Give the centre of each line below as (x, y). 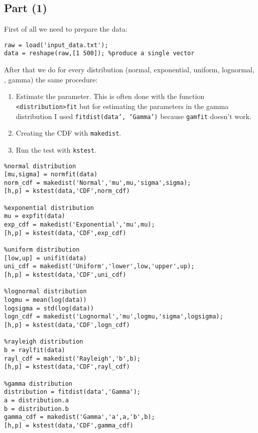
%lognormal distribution (45, 292)
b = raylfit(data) (35, 350)
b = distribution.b (36, 409)
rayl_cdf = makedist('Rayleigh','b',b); (73, 358)
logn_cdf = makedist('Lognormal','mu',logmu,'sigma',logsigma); (114, 317)
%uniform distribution (42, 250)
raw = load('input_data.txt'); (56, 45)
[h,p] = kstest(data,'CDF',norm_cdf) (67, 191)
